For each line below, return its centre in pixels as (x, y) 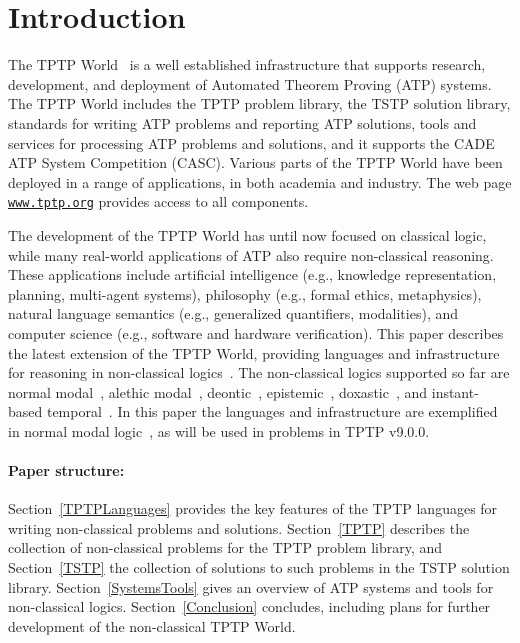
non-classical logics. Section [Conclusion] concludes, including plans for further (249, 606)
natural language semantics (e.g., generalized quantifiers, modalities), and (233, 313)
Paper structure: (66, 470)
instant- (455, 391)
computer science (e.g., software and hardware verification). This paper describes (256, 332)
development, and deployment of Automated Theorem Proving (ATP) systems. (250, 83)
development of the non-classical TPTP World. (152, 625)
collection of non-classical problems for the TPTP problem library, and (225, 547)
